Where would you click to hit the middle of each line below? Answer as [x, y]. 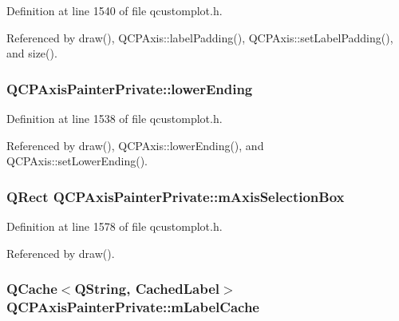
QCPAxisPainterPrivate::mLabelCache [133, 307]
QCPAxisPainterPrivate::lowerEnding [130, 88]
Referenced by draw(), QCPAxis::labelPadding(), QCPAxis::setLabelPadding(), [200, 37]
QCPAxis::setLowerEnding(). [77, 161]
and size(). [32, 53]
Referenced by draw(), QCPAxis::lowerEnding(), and [135, 145]
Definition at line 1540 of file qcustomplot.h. [115, 10]
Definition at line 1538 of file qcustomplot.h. [115, 118]
